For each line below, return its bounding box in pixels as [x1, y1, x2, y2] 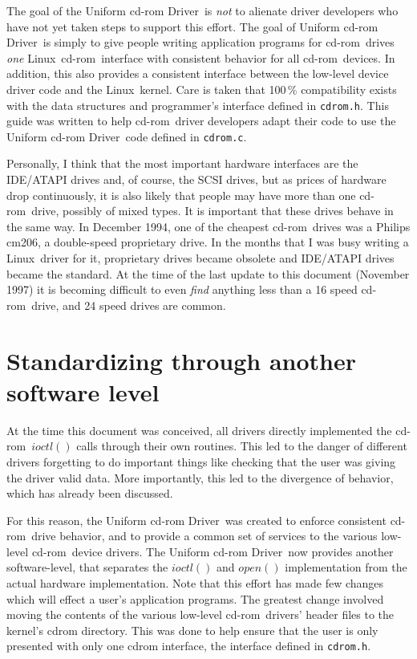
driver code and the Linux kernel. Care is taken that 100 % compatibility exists [6, 80, 397, 97]
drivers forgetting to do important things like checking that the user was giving [6, 453, 396, 470]
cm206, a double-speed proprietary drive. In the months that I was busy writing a [6, 234, 409, 250]
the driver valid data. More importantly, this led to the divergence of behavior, [6, 469, 394, 486]
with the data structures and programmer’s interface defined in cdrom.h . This [6, 96, 389, 113]
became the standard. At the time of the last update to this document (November [6, 265, 410, 282]
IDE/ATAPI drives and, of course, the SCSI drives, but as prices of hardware [6, 171, 387, 188]
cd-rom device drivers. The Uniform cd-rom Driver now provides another [31, 543, 394, 559]
